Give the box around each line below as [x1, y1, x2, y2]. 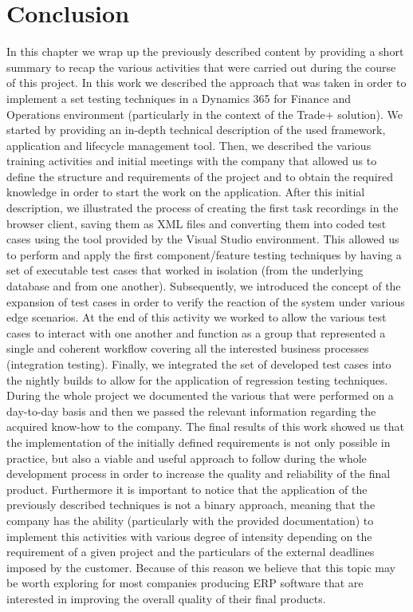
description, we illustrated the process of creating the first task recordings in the [6, 199, 399, 216]
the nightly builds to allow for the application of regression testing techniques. [6, 371, 388, 388]
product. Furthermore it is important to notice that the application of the [6, 480, 368, 497]
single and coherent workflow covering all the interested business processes [6, 340, 369, 357]
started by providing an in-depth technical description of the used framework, [6, 121, 386, 138]
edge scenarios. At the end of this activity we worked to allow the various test [6, 309, 387, 326]
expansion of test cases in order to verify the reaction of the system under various [6, 293, 405, 310]
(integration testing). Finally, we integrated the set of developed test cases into [6, 356, 391, 372]
